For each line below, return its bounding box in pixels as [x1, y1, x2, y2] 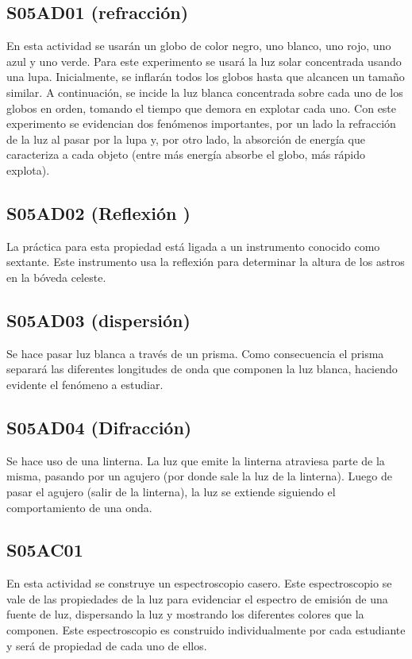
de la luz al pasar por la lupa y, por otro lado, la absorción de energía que [6, 130, 365, 147]
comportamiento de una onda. [6, 499, 152, 515]
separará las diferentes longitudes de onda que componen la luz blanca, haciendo [6, 360, 398, 377]
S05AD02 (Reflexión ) [6, 200, 191, 225]
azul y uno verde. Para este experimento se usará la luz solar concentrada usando [6, 52, 402, 69]
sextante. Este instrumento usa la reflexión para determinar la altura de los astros [6, 253, 405, 270]
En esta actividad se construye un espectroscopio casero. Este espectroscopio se [6, 575, 392, 592]
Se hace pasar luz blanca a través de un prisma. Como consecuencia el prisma [6, 345, 384, 361]
